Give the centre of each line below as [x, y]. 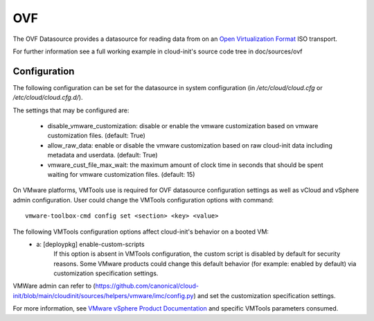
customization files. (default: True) [96, 136]
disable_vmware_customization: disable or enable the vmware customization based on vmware [183, 126]
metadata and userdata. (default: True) [103, 155]
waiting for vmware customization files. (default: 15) [121, 174]
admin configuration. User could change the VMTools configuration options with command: [143, 200]
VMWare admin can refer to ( [54, 286]
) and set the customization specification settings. [265, 295]
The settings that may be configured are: [71, 110]
